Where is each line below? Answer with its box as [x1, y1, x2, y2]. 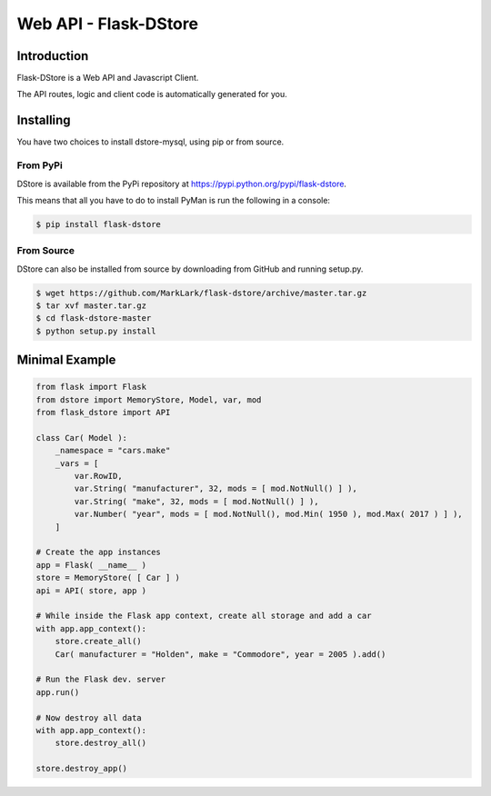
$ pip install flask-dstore [35, 219, 161, 229]
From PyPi [16, 159, 63, 172]
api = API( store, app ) [35, 585, 147, 595]
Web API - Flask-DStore [16, 14, 199, 34]
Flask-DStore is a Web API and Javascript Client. [16, 73, 199, 84]
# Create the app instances [35, 547, 161, 558]
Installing [16, 113, 72, 128]
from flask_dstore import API [35, 407, 171, 418]
